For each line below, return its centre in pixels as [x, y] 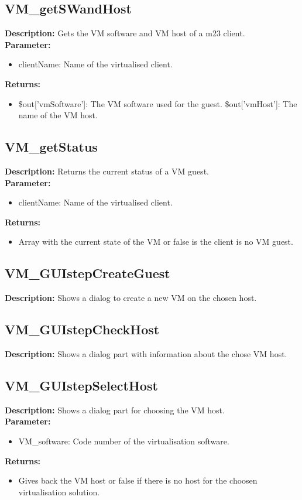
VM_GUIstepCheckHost [82, 329]
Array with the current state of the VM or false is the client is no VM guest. [156, 242]
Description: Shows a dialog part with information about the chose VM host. [146, 353]
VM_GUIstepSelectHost [81, 385]
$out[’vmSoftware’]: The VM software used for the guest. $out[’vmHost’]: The [158, 103]
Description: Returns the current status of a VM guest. [107, 171]
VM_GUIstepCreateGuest [87, 273]
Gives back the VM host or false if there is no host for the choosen [138, 480]
